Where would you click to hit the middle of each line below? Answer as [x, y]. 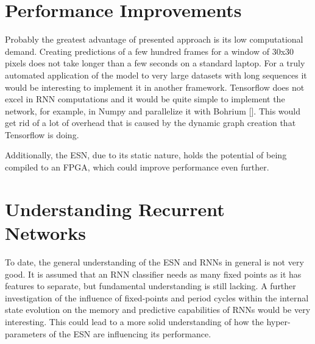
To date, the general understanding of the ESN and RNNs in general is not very [154, 262]
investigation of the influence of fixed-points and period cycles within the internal [157, 297]
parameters [26, 333]
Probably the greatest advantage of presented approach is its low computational [154, 39]
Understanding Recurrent [115, 209]
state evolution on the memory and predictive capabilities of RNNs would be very [158, 310]
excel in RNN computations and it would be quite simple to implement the [145, 99]
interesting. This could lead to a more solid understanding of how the [134, 321]
